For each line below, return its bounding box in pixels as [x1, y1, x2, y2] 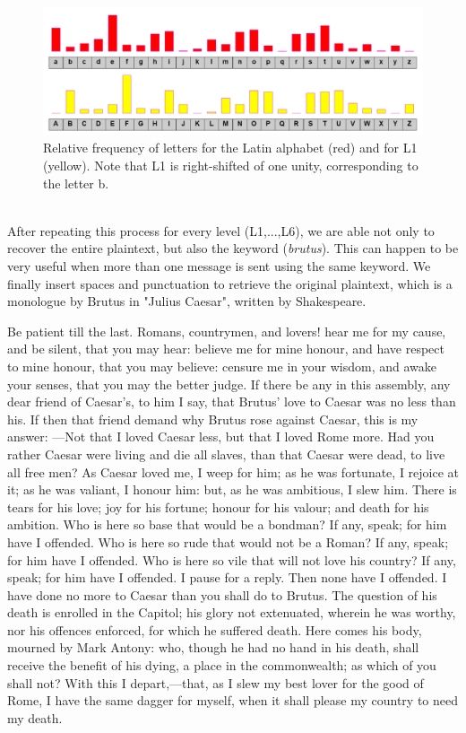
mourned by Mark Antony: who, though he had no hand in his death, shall [7, 638, 419, 657]
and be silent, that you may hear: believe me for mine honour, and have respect [7, 339, 444, 358]
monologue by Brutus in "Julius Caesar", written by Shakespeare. [7, 292, 367, 310]
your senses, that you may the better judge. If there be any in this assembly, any [7, 374, 451, 393]
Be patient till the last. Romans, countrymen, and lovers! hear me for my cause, [7, 321, 446, 340]
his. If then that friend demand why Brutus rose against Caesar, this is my [7, 409, 419, 428]
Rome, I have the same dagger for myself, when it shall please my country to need [7, 691, 458, 710]
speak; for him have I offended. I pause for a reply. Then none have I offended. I [7, 568, 447, 587]
